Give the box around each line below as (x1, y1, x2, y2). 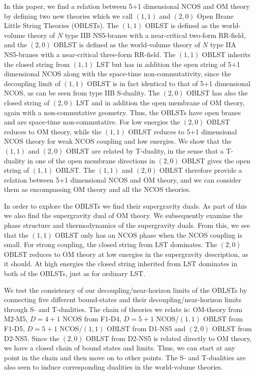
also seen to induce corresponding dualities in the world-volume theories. (4, 362, 223, 372)
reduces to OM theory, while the (4, 126, 102, 136)
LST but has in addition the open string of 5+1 (96, 59, 240, 69)
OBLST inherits (202, 49, 251, 59)
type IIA (210, 39, 236, 50)
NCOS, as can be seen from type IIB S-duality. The (4, 88, 160, 98)
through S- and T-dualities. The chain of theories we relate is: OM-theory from (4, 304, 243, 314)
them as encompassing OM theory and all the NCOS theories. (4, 184, 191, 194)
